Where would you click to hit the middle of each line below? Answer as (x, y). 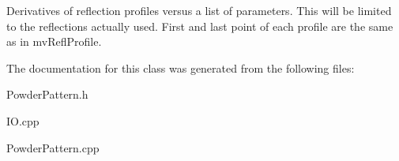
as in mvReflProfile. (54, 41)
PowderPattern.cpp (53, 147)
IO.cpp (23, 120)
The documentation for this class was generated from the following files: (181, 67)
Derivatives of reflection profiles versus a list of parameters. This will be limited (199, 10)
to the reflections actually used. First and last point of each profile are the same (200, 26)
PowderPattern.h (47, 94)
